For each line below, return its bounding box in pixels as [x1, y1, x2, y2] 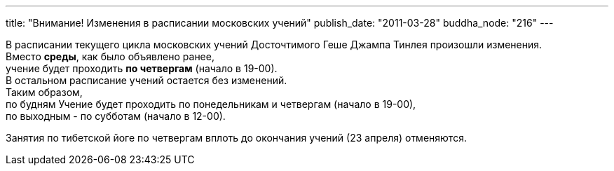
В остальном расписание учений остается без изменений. [6, 74, 287, 86]
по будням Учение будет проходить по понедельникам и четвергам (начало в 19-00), [6, 98, 416, 110]
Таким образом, [6, 86, 83, 98]
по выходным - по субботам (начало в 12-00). [6, 110, 226, 122]
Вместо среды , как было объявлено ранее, [6, 50, 214, 62]
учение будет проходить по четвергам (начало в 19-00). [6, 62, 278, 74]
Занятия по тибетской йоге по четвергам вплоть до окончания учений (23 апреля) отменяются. [6, 132, 467, 144]
